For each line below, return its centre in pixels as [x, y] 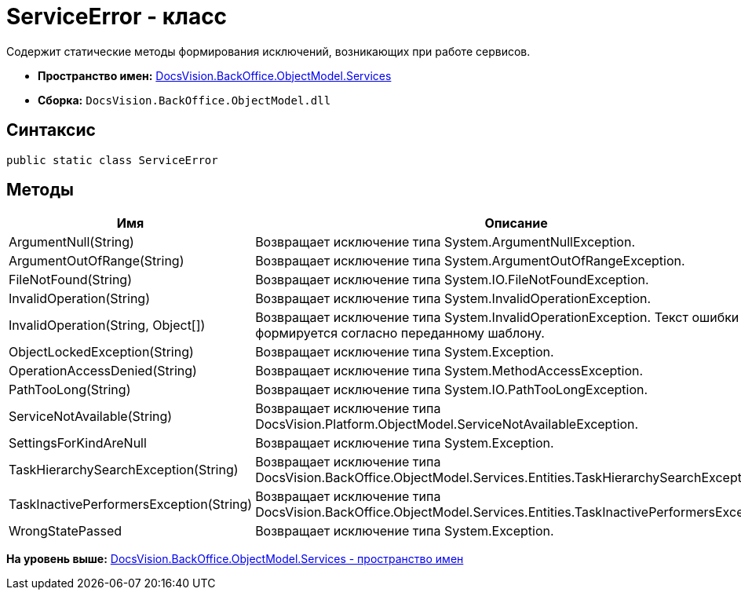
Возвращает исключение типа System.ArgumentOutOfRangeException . [470, 261]
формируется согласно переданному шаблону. [400, 333]
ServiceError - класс [117, 16]
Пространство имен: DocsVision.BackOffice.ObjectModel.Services [215, 75]
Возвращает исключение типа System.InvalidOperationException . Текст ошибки [497, 318]
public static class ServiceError [112, 160]
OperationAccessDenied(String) [103, 371]
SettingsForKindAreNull [78, 443]
